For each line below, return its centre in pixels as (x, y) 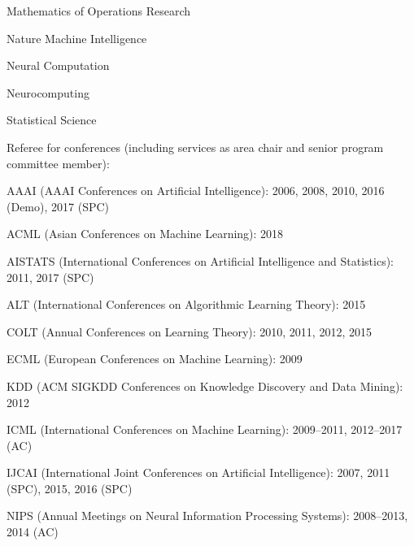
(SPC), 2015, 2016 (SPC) (70, 488)
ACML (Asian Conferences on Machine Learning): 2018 (145, 234)
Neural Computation (58, 65)
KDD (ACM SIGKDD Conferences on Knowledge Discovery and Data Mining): (205, 386)
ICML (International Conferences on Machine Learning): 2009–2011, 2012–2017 (205, 429)
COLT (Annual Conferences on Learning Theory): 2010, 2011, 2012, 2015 (189, 331)
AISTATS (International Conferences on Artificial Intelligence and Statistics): (200, 260)
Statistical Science (52, 120)
